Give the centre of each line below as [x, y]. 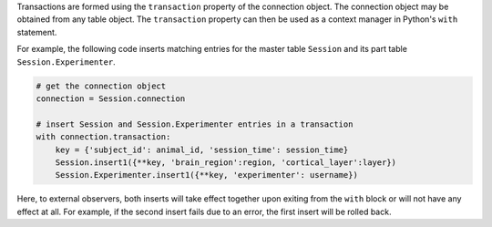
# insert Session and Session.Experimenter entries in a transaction [195, 124]
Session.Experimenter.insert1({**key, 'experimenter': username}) [207, 175]
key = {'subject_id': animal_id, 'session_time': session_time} [202, 150]
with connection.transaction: [103, 137]
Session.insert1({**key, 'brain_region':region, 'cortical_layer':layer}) [225, 162]
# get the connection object [101, 86]
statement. [37, 32]
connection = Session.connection [111, 98]
